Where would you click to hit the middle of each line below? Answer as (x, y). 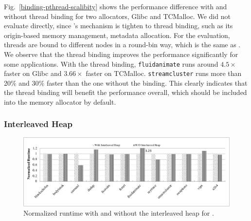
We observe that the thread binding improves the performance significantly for (121, 54)
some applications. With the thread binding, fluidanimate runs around (111, 64)
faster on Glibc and (33, 73)
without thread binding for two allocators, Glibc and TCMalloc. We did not (117, 16)
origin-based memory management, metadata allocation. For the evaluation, (117, 35)
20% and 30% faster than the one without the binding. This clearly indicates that (126, 83)
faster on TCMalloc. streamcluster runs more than (164, 73)
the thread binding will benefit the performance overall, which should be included (125, 92)
